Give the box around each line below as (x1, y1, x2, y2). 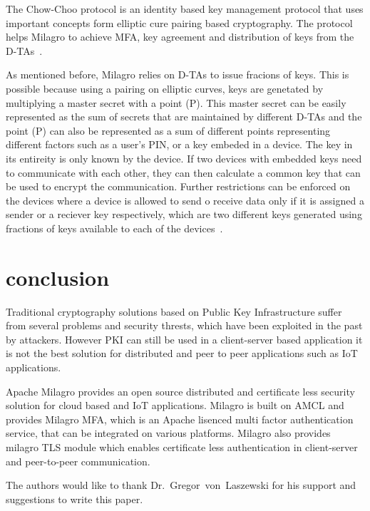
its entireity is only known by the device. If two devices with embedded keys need (6, 150, 362, 165)
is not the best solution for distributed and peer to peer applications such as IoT (6, 346, 358, 361)
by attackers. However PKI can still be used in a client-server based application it (6, 331, 363, 346)
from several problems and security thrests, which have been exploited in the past (6, 318, 363, 333)
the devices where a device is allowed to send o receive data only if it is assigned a (6, 192, 364, 207)
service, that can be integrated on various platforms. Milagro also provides (6, 425, 331, 440)
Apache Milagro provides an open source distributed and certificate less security (6, 383, 355, 398)
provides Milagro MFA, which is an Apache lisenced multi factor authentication (6, 411, 354, 426)
